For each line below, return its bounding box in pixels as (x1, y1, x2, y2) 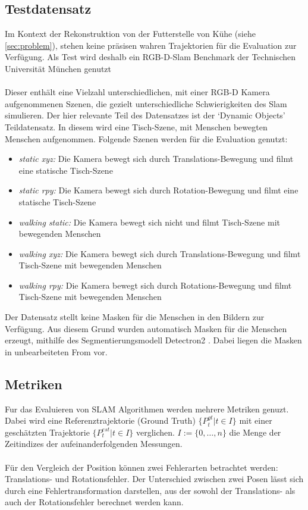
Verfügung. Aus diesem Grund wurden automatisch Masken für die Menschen (5, 322, 287, 334)
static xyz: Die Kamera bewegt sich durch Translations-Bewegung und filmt (18, 152, 294, 165)
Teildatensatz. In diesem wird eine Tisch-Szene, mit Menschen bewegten (5, 120, 268, 133)
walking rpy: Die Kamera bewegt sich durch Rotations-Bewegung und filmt (18, 279, 292, 291)
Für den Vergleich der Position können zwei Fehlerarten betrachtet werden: (5, 461, 278, 473)
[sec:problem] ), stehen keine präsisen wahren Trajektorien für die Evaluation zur (5, 39, 297, 51)
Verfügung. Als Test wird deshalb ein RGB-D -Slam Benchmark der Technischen (5, 51, 296, 63)
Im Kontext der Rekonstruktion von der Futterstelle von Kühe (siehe (5, 27, 256, 40)
